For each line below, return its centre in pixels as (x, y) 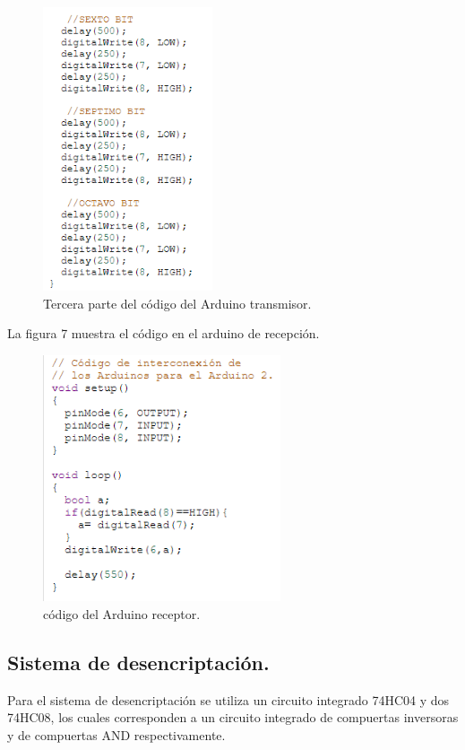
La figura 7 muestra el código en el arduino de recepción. (164, 333)
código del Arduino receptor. (122, 613)
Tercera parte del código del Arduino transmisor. (177, 303)
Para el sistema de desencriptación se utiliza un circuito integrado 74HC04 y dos (228, 699)
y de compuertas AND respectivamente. (116, 734)
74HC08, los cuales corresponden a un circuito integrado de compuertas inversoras (233, 717)
